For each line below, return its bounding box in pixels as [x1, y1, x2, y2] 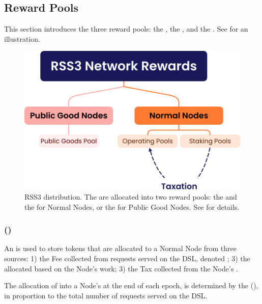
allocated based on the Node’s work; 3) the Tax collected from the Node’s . [4, 263, 238, 273]
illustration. [4, 33, 40, 44]
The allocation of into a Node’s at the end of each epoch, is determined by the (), [4, 280, 258, 291]
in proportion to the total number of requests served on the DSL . [4, 290, 208, 300]
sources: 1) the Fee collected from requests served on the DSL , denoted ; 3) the [4, 253, 250, 263]
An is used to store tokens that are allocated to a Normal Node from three [4, 243, 237, 254]
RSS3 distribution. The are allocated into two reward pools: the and [24, 191, 237, 202]
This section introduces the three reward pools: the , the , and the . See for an [4, 23, 248, 34]
